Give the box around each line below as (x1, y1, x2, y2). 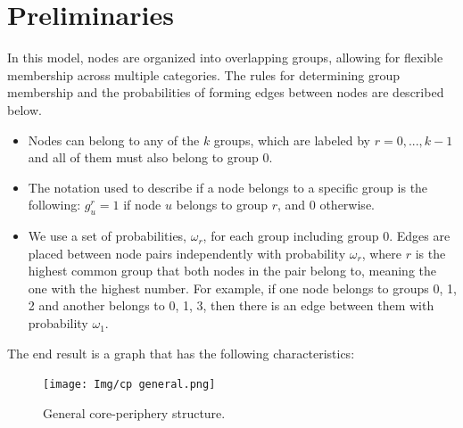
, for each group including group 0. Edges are (203, 226, 451, 245)
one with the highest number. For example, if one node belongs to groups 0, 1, (28, 278, 457, 297)
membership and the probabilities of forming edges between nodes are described (7, 83, 444, 102)
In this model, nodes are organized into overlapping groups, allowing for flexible (7, 48, 443, 67)
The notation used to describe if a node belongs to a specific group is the (28, 177, 428, 196)
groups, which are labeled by (213, 130, 371, 149)
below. (7, 100, 42, 119)
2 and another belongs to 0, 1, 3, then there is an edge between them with (28, 296, 434, 315)
